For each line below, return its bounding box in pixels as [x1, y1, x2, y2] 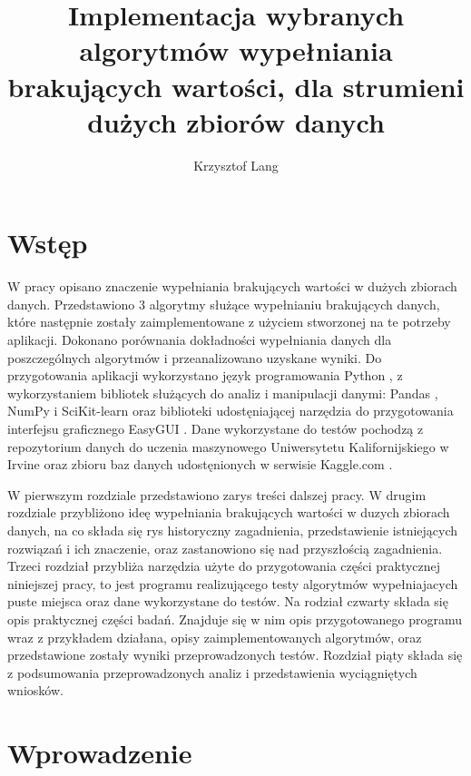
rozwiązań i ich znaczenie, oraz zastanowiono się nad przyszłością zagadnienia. [7, 538, 443, 557]
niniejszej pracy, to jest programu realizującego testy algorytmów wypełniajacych [7, 574, 458, 593]
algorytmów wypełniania [79, 32, 393, 69]
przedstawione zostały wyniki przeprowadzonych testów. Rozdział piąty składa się [7, 645, 463, 664]
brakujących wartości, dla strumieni [7, 67, 465, 104]
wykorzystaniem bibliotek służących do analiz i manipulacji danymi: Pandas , [7, 383, 438, 402]
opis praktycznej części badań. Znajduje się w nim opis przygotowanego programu [7, 609, 462, 628]
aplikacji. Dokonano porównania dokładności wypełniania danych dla [7, 330, 392, 349]
